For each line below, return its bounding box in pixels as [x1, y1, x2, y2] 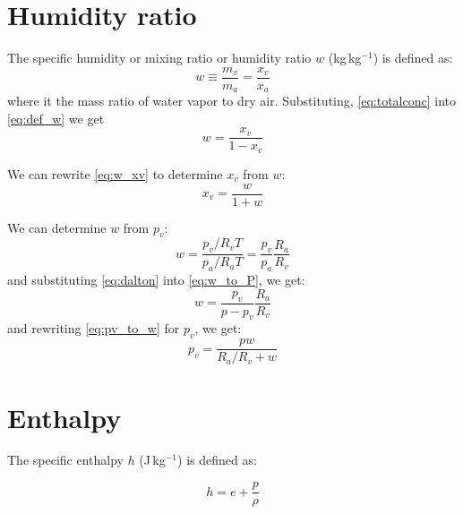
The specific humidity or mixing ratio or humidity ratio [7, 48, 312, 67]
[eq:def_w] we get [7, 108, 105, 127]
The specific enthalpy [7, 450, 124, 469]
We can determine [7, 218, 107, 236]
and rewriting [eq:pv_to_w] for [7, 319, 180, 338]
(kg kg [328, 48, 362, 67]
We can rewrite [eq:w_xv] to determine [7, 164, 223, 183]
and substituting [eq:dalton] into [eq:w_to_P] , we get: [7, 270, 305, 289]
